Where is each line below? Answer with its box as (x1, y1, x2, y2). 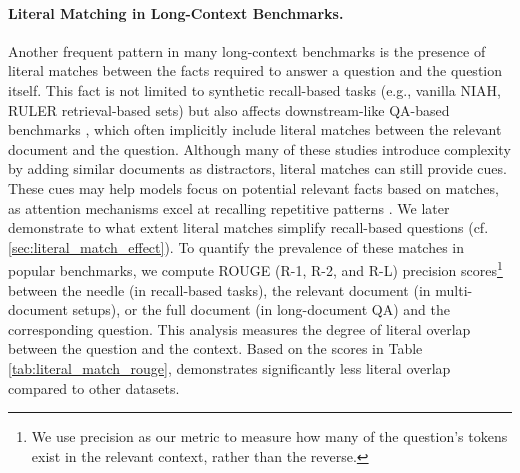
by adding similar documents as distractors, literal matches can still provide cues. (8, 158, 507, 179)
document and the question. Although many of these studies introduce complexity (8, 138, 511, 159)
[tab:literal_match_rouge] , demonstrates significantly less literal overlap (8, 357, 451, 378)
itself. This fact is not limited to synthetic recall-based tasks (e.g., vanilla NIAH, (8, 79, 501, 100)
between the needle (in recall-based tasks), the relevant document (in (8, 279, 431, 300)
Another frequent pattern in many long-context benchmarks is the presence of (8, 40, 486, 61)
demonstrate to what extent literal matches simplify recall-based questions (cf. (8, 217, 489, 238)
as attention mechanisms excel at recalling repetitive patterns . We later (8, 197, 450, 218)
